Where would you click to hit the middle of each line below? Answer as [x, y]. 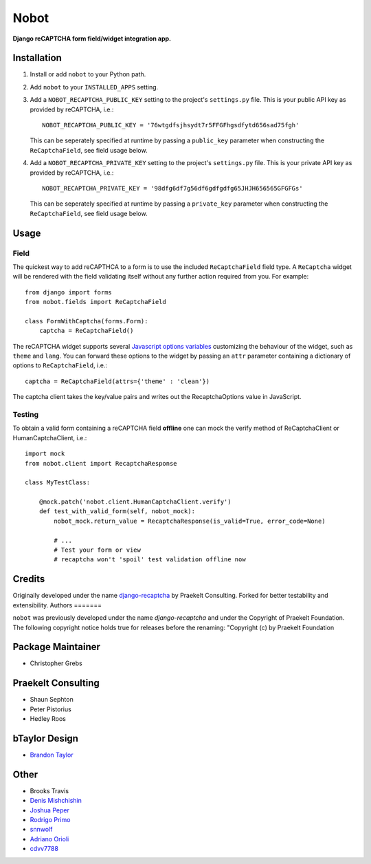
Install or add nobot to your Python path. [88, 74]
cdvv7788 [44, 849]
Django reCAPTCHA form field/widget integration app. [92, 39]
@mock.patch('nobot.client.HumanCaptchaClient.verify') [135, 502]
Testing [26, 414]
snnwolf [41, 830]
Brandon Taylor [52, 755]
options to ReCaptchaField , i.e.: [60, 365]
